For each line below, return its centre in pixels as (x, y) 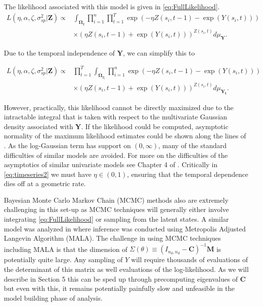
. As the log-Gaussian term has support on (68, 145)
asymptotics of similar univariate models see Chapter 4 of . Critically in (111, 164)
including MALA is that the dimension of (66, 249)
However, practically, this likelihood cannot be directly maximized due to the (119, 107)
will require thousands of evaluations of (189, 259)
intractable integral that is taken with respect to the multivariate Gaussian (116, 117)
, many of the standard (193, 145)
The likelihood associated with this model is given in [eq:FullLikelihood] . (112, 6)
